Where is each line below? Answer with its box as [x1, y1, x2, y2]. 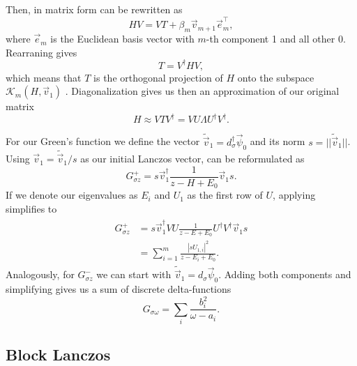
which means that [6, 70, 82, 84]
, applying [273, 188, 316, 202]
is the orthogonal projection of [93, 70, 223, 84]
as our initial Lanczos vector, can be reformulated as [80, 151, 305, 166]
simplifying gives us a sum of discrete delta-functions [6, 282, 231, 296]
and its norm [250, 134, 305, 148]
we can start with [96, 267, 172, 282]
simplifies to [6, 201, 57, 215]
